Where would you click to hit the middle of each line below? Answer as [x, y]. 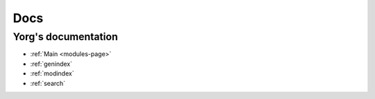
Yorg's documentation [65, 37]
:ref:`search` [48, 83]
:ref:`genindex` [51, 64]
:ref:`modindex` [52, 73]
